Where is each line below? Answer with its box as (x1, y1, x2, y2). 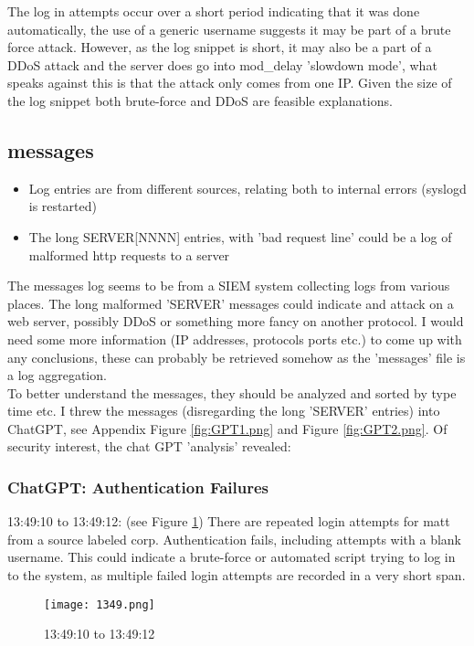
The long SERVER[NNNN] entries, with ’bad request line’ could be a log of (28, 227, 452, 246)
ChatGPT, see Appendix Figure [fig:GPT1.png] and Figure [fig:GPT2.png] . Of (7, 418, 448, 438)
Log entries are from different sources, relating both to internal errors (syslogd (28, 178, 467, 197)
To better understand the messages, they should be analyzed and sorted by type (7, 383, 457, 402)
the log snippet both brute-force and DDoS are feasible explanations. (7, 90, 393, 110)
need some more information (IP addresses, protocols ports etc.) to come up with (7, 329, 462, 348)
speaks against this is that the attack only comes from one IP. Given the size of (7, 73, 452, 92)
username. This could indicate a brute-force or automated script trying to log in (7, 547, 456, 567)
